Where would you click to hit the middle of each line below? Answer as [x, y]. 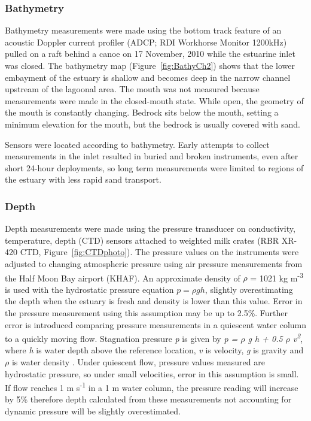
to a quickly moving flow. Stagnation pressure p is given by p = [121, 338]
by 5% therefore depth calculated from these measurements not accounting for [148, 399]
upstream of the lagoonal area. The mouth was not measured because [132, 89]
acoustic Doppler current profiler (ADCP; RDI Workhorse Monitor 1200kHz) [146, 42]
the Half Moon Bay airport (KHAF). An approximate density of [123, 278]
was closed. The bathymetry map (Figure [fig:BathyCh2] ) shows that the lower [150, 65]
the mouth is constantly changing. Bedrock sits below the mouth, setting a [142, 112]
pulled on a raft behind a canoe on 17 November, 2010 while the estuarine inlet [150, 54]
